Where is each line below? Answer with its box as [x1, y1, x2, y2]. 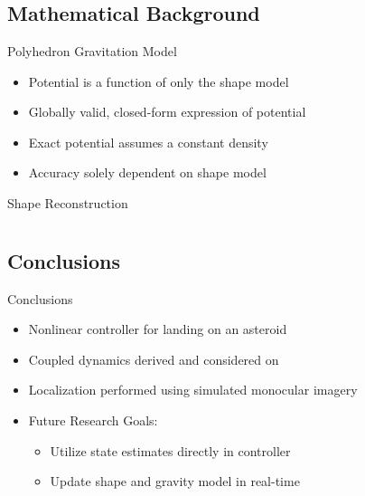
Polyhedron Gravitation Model [7, 42, 177, 60]
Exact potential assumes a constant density [28, 132, 268, 151]
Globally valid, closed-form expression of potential [28, 102, 306, 121]
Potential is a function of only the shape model [28, 72, 289, 91]
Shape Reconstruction [7, 193, 128, 212]
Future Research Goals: [28, 410, 158, 429]
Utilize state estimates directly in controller [50, 441, 291, 460]
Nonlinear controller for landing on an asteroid [28, 320, 287, 339]
